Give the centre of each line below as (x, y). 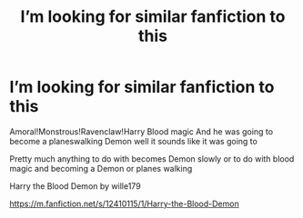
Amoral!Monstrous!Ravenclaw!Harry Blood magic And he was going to (141, 131)
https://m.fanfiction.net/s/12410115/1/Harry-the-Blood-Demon (124, 203)
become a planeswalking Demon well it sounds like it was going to (133, 141)
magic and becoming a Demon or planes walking (101, 168)
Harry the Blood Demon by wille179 (75, 186)
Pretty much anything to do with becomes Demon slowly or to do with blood (152, 159)
